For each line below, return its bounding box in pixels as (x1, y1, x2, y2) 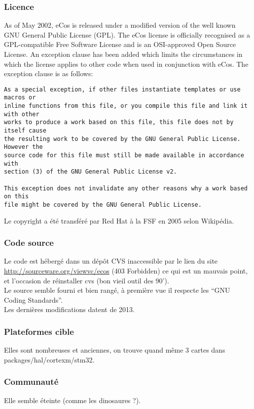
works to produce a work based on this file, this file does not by (4, 119, 234, 126)
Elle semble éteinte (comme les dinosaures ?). (4, 395, 141, 405)
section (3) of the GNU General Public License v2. (4, 168, 177, 176)
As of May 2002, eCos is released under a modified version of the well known (4, 20, 236, 30)
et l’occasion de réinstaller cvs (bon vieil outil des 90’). (4, 275, 169, 285)
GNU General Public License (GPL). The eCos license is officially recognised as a (4, 29, 250, 40)
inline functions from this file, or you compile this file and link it (4, 102, 248, 110)
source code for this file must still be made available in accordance (4, 152, 244, 159)
